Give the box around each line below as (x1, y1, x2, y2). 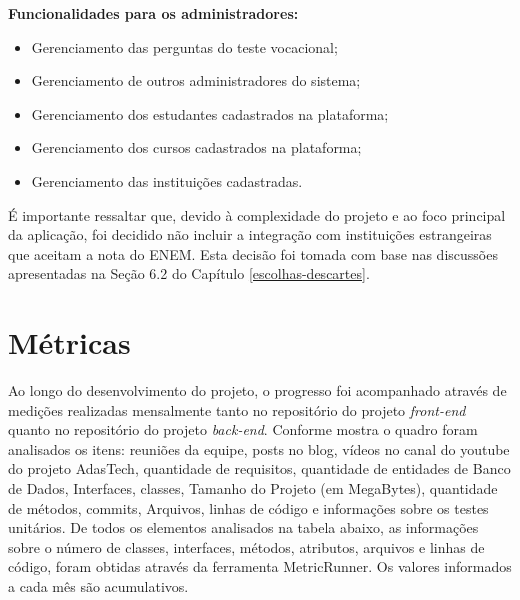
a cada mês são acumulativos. (8, 576, 189, 596)
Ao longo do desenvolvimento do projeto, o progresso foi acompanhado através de (8, 380, 507, 401)
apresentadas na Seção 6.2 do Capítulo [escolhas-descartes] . (8, 263, 370, 284)
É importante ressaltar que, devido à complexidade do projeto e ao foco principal (8, 204, 506, 225)
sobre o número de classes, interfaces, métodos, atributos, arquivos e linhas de (8, 536, 485, 557)
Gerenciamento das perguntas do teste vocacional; (31, 36, 338, 57)
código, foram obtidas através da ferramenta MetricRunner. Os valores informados (8, 556, 512, 577)
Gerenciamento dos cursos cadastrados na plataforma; (31, 137, 362, 158)
